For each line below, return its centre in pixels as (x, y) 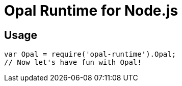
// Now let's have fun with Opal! (73, 62)
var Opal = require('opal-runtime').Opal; (90, 54)
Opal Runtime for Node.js (91, 11)
